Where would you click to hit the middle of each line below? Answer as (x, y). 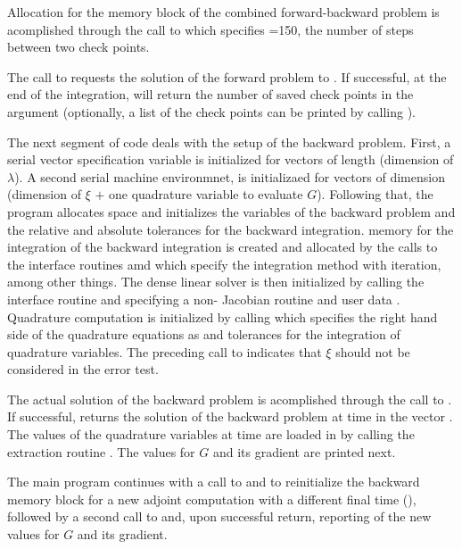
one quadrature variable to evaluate (206, 194)
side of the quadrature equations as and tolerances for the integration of (204, 334)
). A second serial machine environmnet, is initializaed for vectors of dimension (230, 176)
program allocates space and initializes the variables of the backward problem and (231, 211)
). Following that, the (375, 194)
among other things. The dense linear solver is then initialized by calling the (216, 282)
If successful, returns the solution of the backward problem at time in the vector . (230, 416)
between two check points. (78, 47)
